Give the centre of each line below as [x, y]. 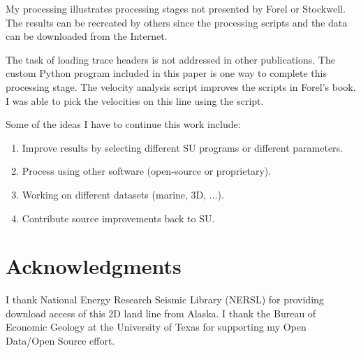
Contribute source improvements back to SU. [118, 218]
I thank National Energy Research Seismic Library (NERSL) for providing [165, 300]
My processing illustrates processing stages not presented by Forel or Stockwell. [176, 8]
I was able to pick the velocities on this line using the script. [135, 100]
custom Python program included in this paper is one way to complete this [166, 73]
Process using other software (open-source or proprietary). [147, 171]
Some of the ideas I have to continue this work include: [123, 124]
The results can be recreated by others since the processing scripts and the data [177, 22]
